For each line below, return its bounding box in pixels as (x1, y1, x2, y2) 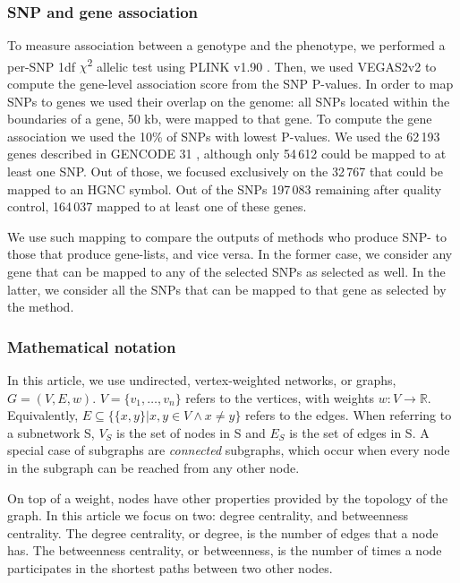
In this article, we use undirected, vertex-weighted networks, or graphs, (7, 371, 396, 389)
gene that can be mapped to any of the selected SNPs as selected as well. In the (7, 262, 446, 280)
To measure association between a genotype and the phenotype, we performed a (7, 36, 446, 55)
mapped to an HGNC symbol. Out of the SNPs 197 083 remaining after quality (7, 179, 442, 198)
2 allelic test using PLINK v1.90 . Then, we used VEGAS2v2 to (87, 54, 437, 75)
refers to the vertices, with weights (185, 388, 375, 407)
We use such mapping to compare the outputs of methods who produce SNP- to (7, 227, 447, 245)
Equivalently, (7, 406, 79, 424)
